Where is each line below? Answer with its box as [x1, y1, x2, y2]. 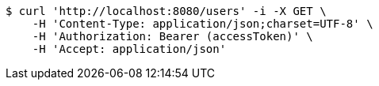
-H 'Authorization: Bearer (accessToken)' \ [32, 30, 313, 43]
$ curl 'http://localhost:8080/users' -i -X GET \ [6, 5, 327, 17]
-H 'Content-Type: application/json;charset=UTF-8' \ [32, 17, 373, 30]
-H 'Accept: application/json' [32, 43, 227, 55]
